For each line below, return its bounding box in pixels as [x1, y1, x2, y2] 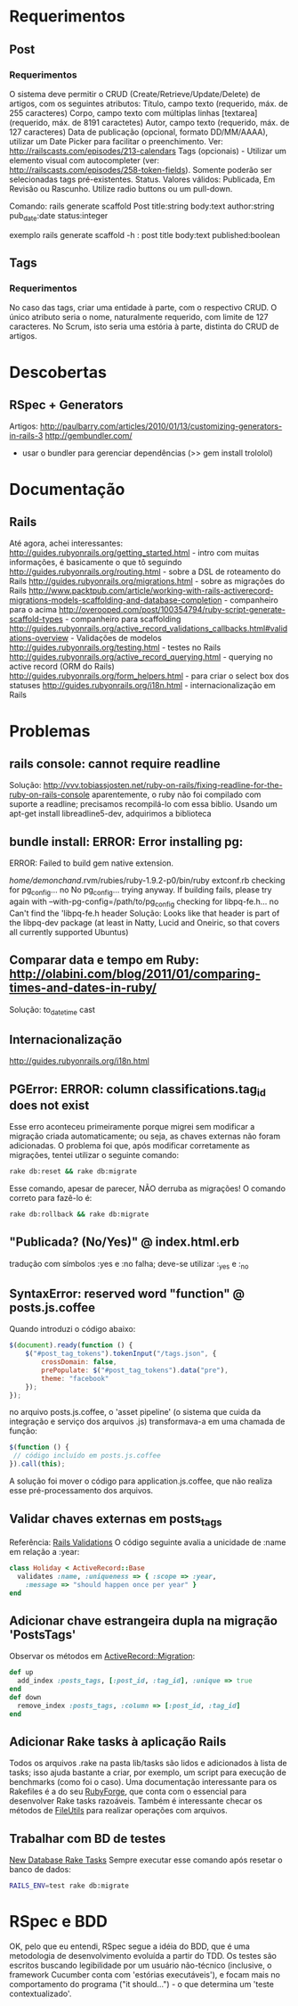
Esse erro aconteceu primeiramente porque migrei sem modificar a [9, 1122, 255, 1132]
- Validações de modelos [70, 633, 162, 644]
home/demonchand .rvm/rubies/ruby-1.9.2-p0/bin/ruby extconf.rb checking [9, 876, 286, 886]
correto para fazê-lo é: [9, 1193, 93, 1204]
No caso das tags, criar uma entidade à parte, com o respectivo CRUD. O [9, 302, 278, 313]
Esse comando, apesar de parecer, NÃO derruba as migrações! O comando [9, 1183, 286, 1194]
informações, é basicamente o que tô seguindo [9, 557, 182, 568]
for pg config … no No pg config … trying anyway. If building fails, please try [9, 884, 272, 897]
